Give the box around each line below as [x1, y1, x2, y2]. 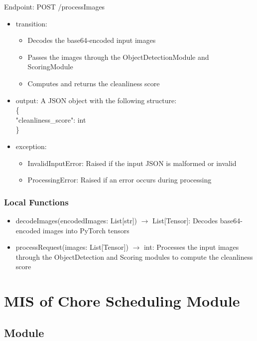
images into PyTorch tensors [42, 225, 129, 235]
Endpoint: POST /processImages [4, 1, 105, 11]
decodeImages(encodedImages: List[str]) [15, 215, 137, 225]
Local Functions [4, 195, 69, 208]
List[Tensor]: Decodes [152, 215, 218, 225]
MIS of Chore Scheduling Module [4, 291, 240, 311]
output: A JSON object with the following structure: [15, 95, 177, 105]
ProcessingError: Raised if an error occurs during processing [27, 174, 212, 185]
